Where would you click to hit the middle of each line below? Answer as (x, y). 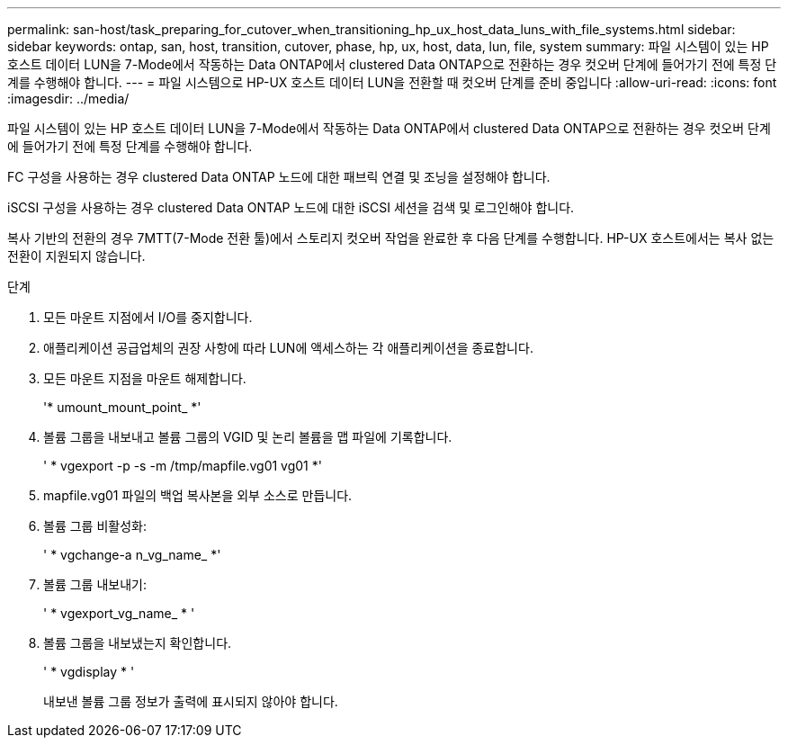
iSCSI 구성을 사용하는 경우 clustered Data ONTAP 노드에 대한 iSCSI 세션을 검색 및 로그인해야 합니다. (291, 207)
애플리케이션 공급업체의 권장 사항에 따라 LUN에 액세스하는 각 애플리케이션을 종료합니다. (288, 348)
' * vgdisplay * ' (89, 672)
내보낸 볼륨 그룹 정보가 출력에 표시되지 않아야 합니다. (191, 701)
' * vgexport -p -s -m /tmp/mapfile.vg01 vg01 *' (183, 466)
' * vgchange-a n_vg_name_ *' (132, 555)
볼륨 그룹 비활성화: (95, 526)
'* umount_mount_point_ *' (122, 407)
